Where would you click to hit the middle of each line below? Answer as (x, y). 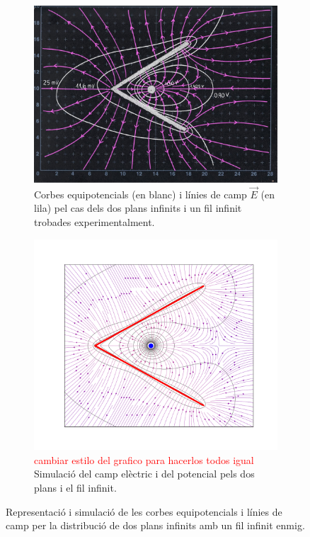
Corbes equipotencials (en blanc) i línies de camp (140, 194)
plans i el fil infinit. (75, 487)
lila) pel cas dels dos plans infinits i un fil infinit (138, 208)
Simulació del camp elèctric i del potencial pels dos (144, 474)
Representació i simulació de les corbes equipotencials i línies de (144, 511)
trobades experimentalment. (94, 221)
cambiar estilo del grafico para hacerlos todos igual (144, 459)
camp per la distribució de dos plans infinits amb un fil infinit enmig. (155, 525)
